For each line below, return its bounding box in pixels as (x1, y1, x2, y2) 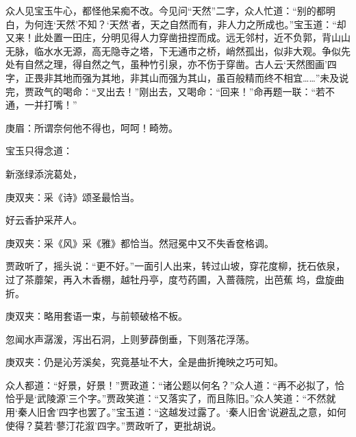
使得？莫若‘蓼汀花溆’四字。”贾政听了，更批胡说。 (5, 418, 222, 432)
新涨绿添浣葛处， (5, 166, 82, 180)
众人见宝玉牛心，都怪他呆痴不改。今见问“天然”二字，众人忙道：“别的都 (5, 3, 326, 17)
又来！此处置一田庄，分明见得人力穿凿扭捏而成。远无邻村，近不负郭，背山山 (5, 30, 351, 45)
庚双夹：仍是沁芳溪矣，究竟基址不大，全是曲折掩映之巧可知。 (5, 355, 283, 369)
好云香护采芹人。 (5, 213, 82, 227)
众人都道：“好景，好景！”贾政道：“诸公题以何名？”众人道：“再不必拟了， (5, 377, 335, 392)
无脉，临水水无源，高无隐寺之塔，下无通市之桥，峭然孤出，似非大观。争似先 (5, 43, 351, 58)
